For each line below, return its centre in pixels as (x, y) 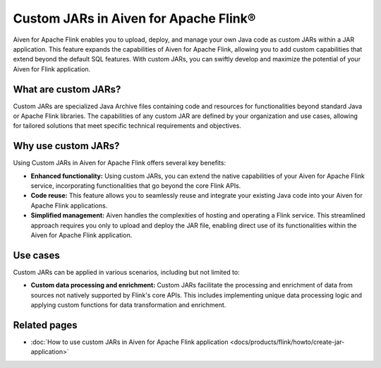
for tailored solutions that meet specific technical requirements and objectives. (127, 126)
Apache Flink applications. (69, 206)
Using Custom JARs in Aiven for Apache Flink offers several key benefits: (119, 163)
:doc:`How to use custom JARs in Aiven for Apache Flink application (129, 342)
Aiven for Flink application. (52, 69)
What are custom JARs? (67, 89)
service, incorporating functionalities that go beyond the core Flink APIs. (136, 186)
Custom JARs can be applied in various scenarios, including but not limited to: (126, 272)
